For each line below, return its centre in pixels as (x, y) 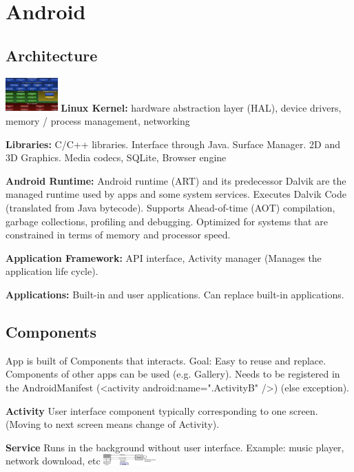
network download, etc (53, 461)
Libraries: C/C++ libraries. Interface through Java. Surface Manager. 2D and (173, 144)
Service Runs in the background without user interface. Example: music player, (175, 447)
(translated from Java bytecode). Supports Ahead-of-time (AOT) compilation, (170, 208)
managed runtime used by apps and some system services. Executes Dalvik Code (176, 194)
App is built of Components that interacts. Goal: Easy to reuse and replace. (166, 360)
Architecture (52, 55)
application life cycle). (52, 271)
